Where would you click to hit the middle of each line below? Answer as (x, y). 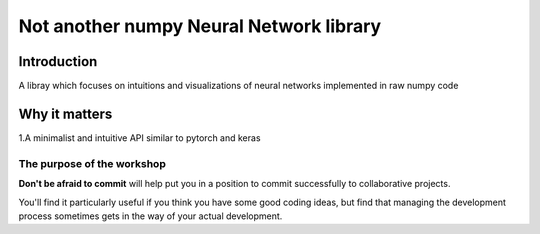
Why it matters (65, 113)
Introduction (58, 61)
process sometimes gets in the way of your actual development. (150, 216)
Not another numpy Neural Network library (200, 26)
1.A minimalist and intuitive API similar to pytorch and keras (139, 137)
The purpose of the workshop (92, 163)
